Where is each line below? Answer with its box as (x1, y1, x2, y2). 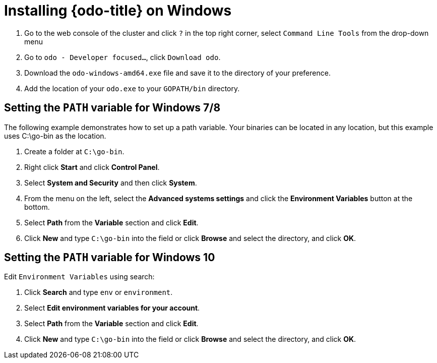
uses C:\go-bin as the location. (4, 131, 106, 140)
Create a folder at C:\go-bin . (24, 147, 124, 156)
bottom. (24, 202, 50, 211)
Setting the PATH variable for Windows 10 (4, 251, 215, 264)
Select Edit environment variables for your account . (24, 304, 200, 313)
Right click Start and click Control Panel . (24, 162, 160, 171)
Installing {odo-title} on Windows (4, 2, 232, 19)
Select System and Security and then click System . (24, 178, 197, 187)
